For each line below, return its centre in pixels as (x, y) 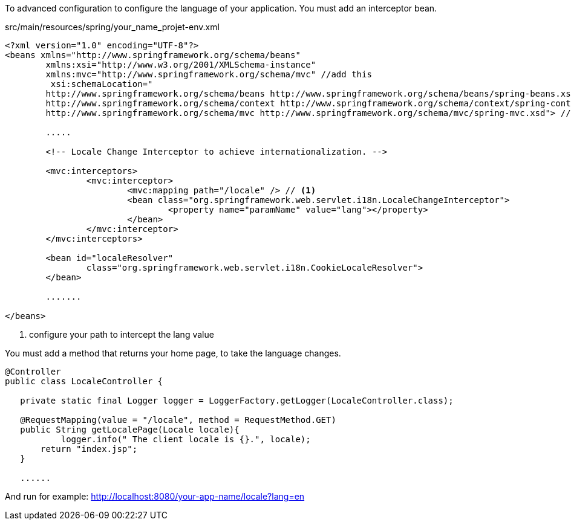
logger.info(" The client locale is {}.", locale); (186, 439)
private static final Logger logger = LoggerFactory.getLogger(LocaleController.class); (237, 401)
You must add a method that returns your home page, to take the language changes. (173, 353)
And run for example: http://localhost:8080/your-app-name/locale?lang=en (155, 496)
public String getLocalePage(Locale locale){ (130, 430)
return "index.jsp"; (89, 449)
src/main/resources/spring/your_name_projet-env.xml (112, 27)
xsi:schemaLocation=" (102, 84)
